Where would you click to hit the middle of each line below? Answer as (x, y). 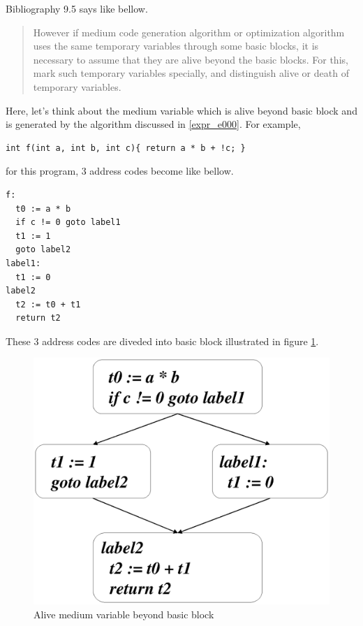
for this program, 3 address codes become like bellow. (120, 171)
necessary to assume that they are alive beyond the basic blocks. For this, (191, 59)
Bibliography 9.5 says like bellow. (77, 8)
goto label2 (43, 250)
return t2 (38, 318)
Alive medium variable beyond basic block (124, 614)
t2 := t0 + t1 (48, 304)
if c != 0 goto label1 (68, 223)
